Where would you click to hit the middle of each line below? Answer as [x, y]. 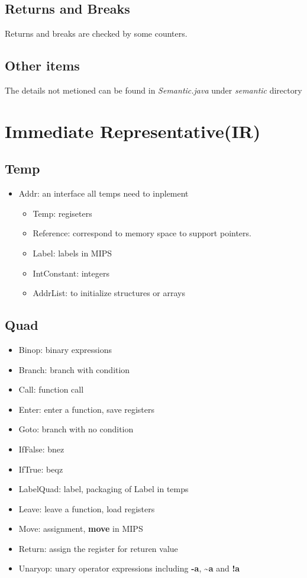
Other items [42, 65]
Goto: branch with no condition [76, 429]
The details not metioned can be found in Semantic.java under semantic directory [153, 90]
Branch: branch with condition [74, 369]
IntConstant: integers [71, 273]
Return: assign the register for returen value [98, 548]
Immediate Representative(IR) [133, 131]
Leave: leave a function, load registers [87, 508]
